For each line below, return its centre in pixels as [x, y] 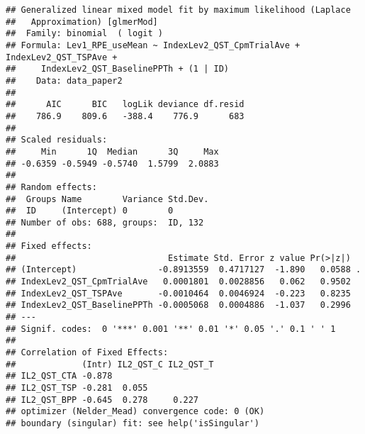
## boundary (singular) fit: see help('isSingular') [133, 423]
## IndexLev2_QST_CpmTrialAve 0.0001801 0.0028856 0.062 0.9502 [178, 282]
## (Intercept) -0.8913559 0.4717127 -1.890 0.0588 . [184, 270]
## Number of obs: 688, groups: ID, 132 [105, 222]
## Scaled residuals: [57, 140]
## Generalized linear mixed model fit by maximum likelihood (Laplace [178, 10]
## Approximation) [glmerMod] [82, 22]
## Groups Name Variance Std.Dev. [107, 199]
